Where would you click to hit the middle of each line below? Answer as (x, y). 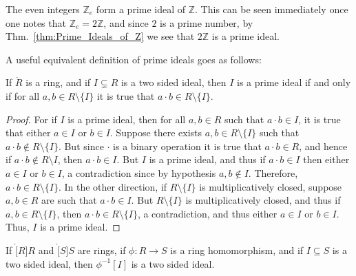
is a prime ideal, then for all (127, 119)
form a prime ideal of (141, 9)
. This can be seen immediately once (272, 9)
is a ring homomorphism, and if (237, 250)
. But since (81, 146)
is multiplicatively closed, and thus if (263, 200)
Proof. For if (31, 119)
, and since (126, 22)
